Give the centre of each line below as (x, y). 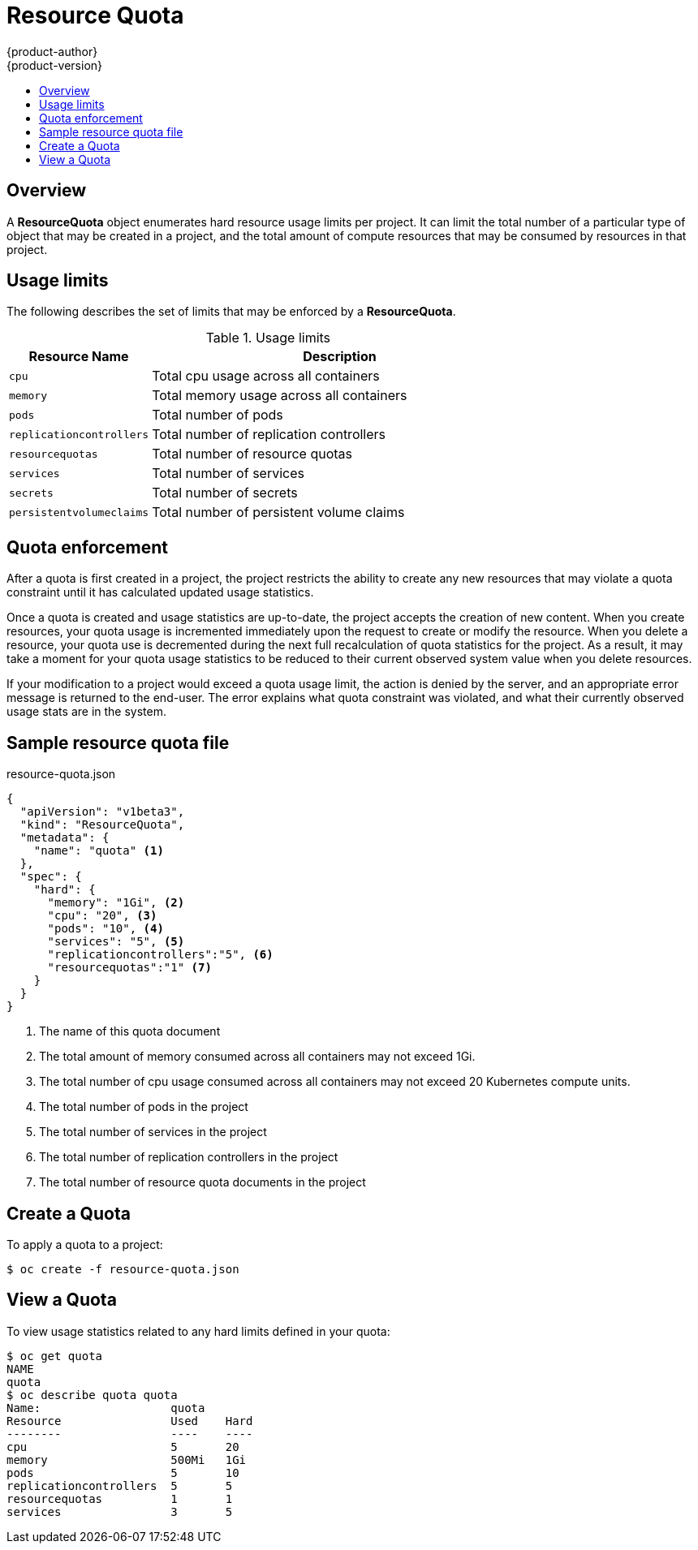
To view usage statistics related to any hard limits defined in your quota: (198, 1331)
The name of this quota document (130, 1031)
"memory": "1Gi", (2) (116, 903)
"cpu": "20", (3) (102, 916)
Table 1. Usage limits (268, 338)
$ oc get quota (55, 1356)
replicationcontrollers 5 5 (120, 1485)
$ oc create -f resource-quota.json (123, 1269)
